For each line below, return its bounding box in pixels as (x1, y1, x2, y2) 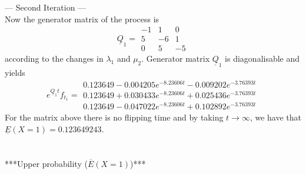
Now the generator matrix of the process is (5, 12, 159, 25)
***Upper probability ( (5, 157, 88, 169)
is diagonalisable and (225, 52, 300, 65)
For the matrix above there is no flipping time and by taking (5, 111, 224, 123)
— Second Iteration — (5, 1, 87, 13)
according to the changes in (5, 52, 104, 65)
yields (5, 66, 25, 79)
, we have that (250, 111, 301, 123)
